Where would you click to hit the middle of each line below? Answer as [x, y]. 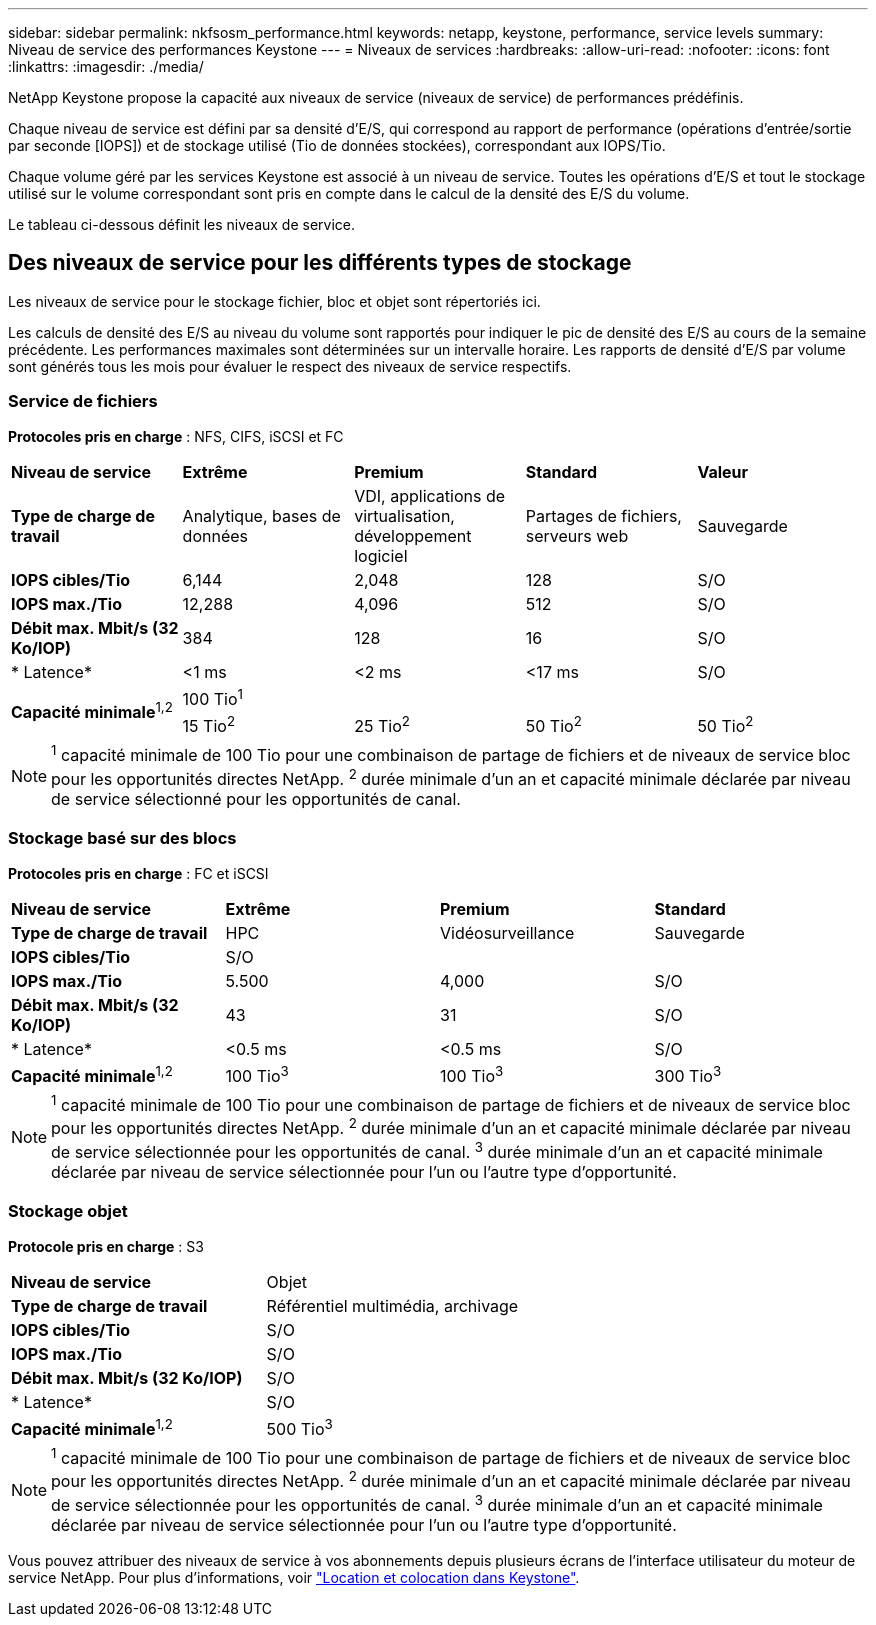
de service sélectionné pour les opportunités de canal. [256, 798]
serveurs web [577, 535]
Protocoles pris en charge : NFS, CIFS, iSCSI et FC [176, 436]
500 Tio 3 [299, 1427]
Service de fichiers [83, 401]
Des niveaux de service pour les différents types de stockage [320, 263]
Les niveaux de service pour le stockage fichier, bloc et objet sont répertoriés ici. [274, 301]
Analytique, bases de [261, 515]
